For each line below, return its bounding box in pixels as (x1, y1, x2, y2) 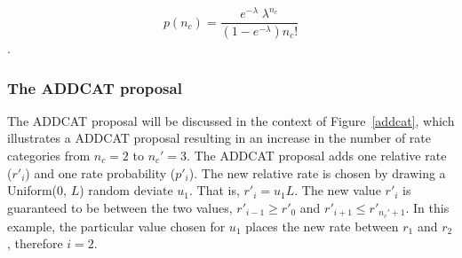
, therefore (7, 234, 63, 253)
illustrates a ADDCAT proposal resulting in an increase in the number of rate (7, 129, 432, 147)
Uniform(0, (7, 181, 67, 199)
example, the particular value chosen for (7, 216, 226, 235)
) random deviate (79, 181, 173, 199)
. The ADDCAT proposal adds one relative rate (187, 145, 447, 164)
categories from (7, 145, 91, 164)
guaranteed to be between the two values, (7, 198, 233, 216)
